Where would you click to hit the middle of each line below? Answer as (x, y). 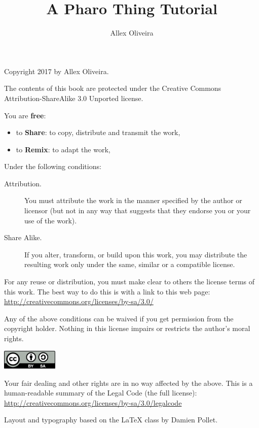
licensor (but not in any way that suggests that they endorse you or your (138, 210)
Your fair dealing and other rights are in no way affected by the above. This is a (128, 383)
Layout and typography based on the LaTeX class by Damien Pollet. (111, 420)
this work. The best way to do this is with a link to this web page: (107, 291)
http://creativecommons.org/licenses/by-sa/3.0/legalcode (93, 402)
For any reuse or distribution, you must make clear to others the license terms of (129, 282)
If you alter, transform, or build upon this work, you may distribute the (136, 254)
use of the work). (51, 220)
